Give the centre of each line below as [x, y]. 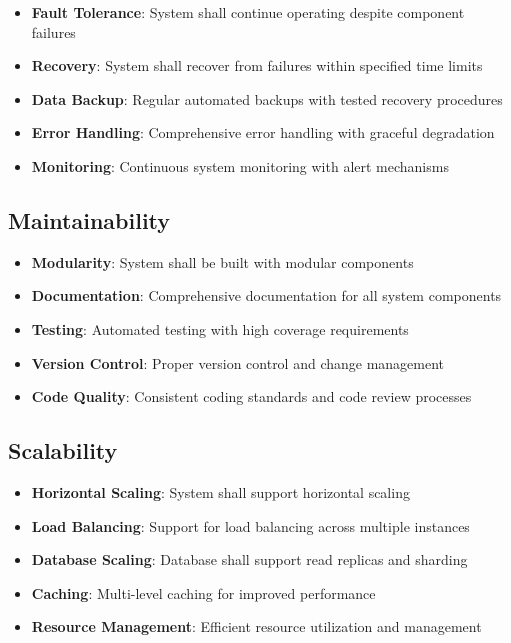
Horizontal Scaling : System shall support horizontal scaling [220, 491]
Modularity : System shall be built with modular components [222, 261]
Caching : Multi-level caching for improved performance [203, 592]
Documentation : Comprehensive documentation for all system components [266, 295]
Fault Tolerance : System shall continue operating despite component [248, 12]
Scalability [63, 450]
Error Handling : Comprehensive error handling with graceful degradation [263, 132]
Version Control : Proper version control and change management [238, 362]
